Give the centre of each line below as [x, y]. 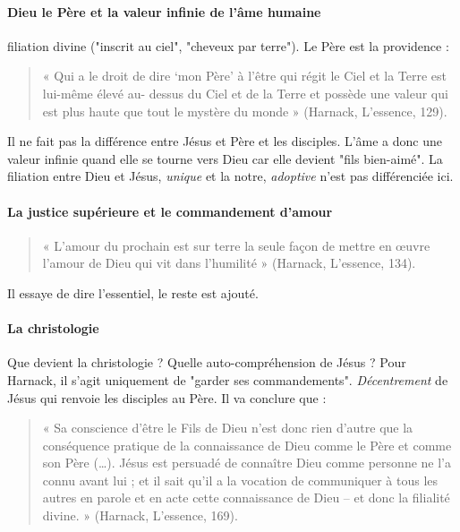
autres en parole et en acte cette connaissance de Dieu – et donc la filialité [246, 498]
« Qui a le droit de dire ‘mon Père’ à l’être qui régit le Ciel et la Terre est [245, 76]
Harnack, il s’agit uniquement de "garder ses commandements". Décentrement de [228, 379]
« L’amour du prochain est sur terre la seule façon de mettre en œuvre [236, 245]
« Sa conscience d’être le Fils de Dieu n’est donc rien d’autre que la [228, 428]
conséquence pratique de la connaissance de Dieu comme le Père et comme [247, 445]
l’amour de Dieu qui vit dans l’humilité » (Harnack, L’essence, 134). [229, 263]
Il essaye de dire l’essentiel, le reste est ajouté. [133, 292]
